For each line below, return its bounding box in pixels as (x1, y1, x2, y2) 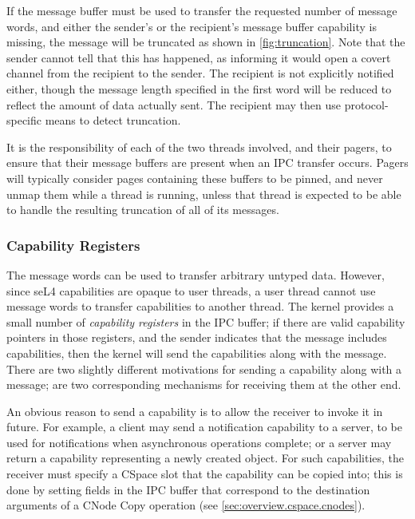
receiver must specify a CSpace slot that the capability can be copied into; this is (6, 466, 403, 482)
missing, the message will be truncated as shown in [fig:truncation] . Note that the (6, 34, 405, 50)
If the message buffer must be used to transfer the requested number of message (6, 2, 397, 18)
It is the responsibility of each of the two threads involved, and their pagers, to (6, 138, 392, 155)
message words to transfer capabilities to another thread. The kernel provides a (6, 298, 394, 315)
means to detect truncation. (45, 112, 181, 129)
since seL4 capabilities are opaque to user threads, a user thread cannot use (6, 282, 376, 299)
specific (6, 112, 42, 129)
